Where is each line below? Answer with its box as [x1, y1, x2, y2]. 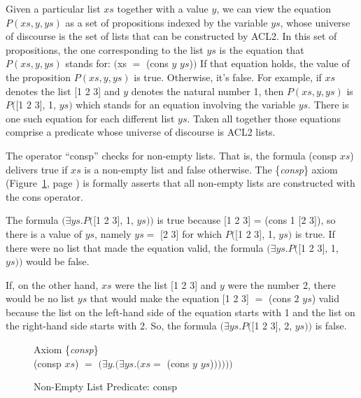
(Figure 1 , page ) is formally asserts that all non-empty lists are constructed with [6, 176, 355, 190]
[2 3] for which [160, 226, 222, 241]
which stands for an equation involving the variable [76, 97, 295, 112]
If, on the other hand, [6, 277, 99, 292]
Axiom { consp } [34, 342, 99, 357]
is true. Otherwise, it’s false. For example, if [134, 69, 322, 84]
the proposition [6, 69, 71, 84]
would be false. [26, 254, 90, 269]
